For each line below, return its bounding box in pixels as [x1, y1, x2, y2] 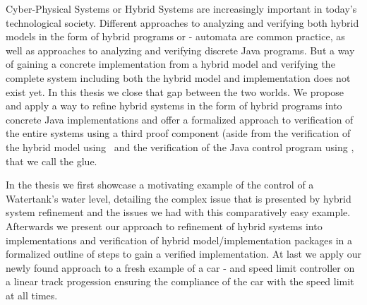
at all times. [6, 287, 58, 302]
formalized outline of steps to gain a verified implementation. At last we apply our [6, 246, 361, 261]
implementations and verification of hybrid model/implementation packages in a [6, 232, 353, 247]
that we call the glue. [6, 153, 97, 168]
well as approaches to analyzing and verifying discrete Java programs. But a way [6, 42, 355, 57]
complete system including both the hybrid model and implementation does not [6, 70, 351, 85]
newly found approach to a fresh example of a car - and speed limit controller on [6, 260, 355, 275]
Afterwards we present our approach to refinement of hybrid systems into [6, 218, 323, 233]
